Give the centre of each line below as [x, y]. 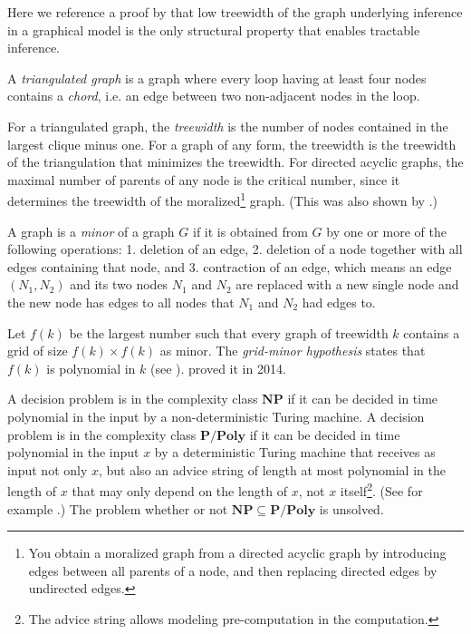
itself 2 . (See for [381, 489]
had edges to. [339, 302]
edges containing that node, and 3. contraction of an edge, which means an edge [230, 266]
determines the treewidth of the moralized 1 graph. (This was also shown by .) [222, 199]
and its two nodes [119, 284]
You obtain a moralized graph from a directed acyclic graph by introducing [237, 553]
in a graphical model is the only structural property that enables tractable [214, 29]
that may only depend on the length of [180, 490]
